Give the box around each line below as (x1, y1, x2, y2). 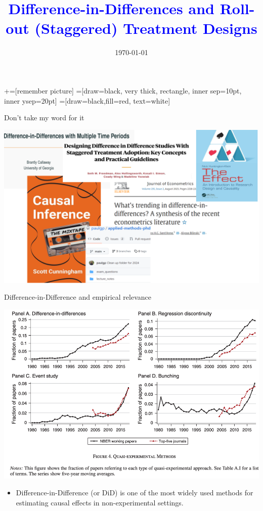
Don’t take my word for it (4, 112, 84, 123)
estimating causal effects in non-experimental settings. (16, 497, 184, 507)
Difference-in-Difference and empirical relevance (4, 292, 152, 302)
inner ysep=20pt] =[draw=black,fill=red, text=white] (4, 95, 170, 106)
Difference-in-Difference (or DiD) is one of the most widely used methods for (16, 487, 253, 498)
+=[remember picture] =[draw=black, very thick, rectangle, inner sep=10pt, (4, 85, 242, 96)
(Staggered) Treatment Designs (34, 18, 257, 38)
